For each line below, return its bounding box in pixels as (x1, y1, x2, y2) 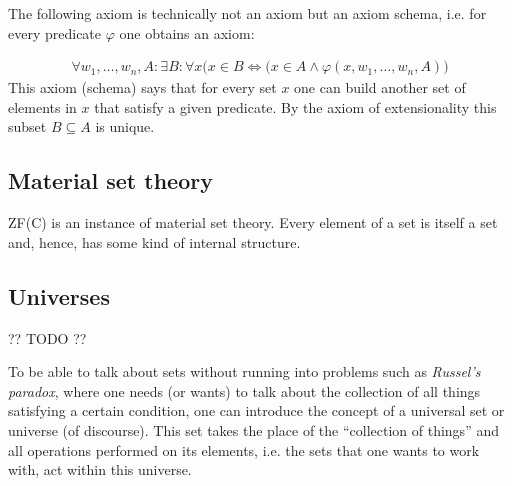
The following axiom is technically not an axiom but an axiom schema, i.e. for (8, 3, 487, 23)
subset (8, 116, 47, 137)
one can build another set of (294, 77, 466, 98)
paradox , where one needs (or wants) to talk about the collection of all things (8, 380, 481, 401)
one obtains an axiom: (119, 22, 255, 43)
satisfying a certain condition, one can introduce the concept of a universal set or (8, 400, 505, 421)
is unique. (95, 116, 155, 137)
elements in (8, 96, 77, 117)
